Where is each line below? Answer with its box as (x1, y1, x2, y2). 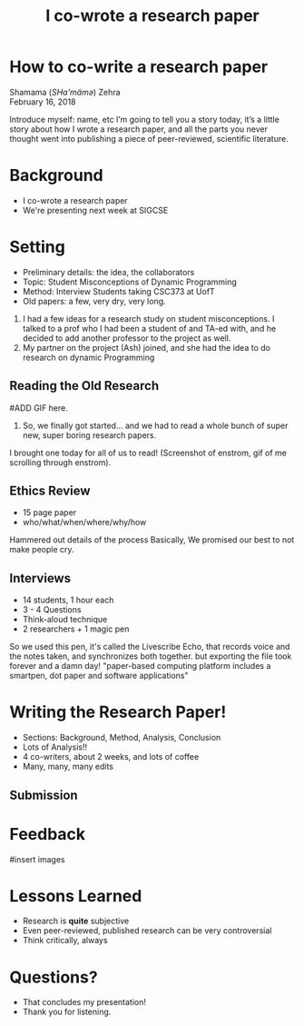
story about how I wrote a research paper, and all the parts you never (9, 124, 268, 134)
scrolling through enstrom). (9, 456, 112, 468)
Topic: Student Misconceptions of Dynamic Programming (22, 276, 238, 287)
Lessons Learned (9, 885, 142, 906)
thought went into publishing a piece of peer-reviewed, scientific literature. (9, 133, 289, 144)
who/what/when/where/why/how (22, 517, 147, 528)
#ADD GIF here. (9, 402, 68, 413)
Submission (9, 787, 79, 802)
